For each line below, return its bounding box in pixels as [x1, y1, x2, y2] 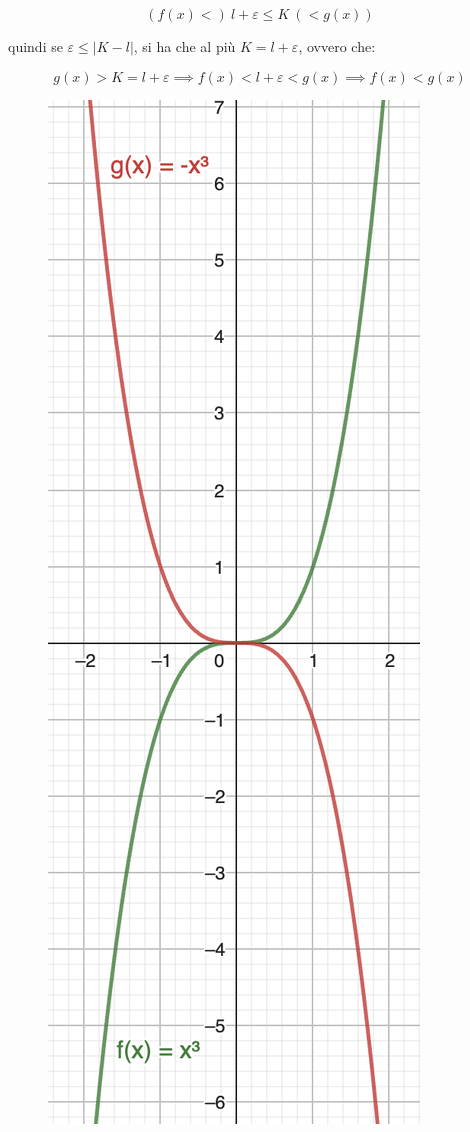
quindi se [8, 36, 63, 56]
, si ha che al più [133, 36, 236, 56]
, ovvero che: [298, 36, 376, 56]
